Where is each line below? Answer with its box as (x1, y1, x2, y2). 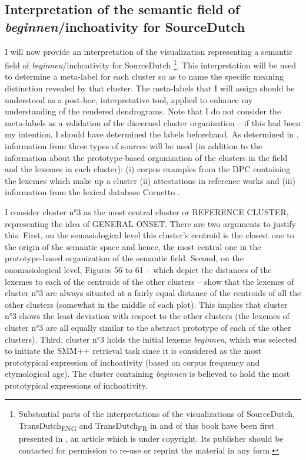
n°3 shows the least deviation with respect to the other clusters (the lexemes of (5, 310, 290, 322)
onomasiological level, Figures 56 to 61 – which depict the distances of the (5, 263, 272, 275)
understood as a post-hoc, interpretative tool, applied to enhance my (5, 93, 253, 106)
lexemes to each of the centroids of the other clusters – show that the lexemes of (5, 275, 294, 287)
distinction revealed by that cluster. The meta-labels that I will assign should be (5, 82, 295, 94)
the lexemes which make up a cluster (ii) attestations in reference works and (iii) (5, 174, 295, 186)
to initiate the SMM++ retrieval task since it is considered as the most (5, 344, 262, 357)
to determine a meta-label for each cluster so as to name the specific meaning (5, 70, 284, 83)
